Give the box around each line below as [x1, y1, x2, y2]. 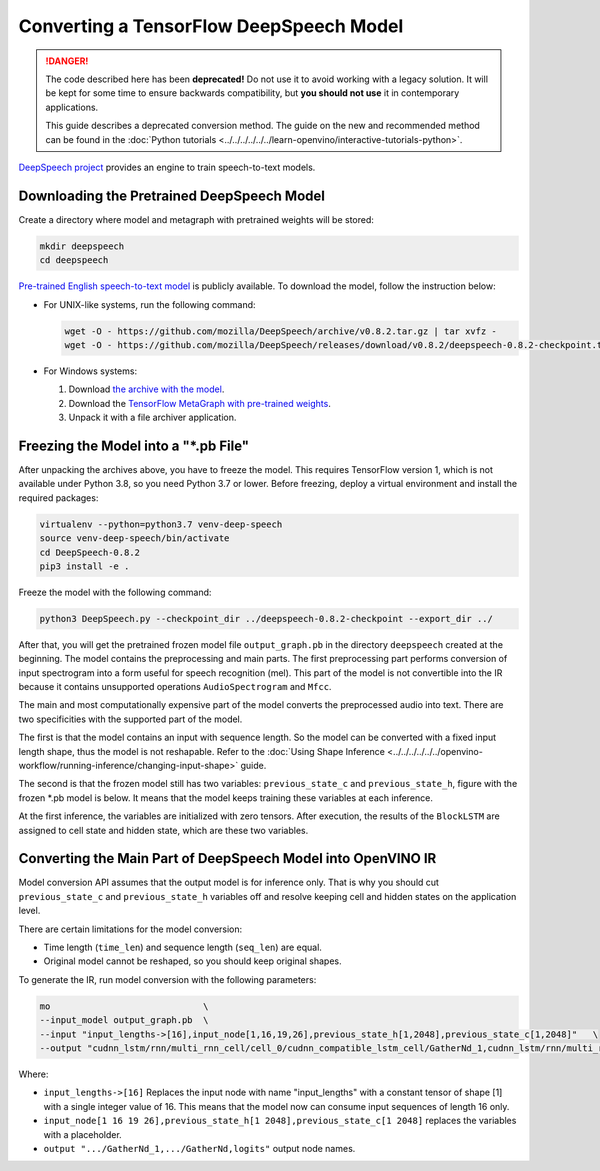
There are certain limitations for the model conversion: [18, 923, 243, 935]
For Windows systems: [43, 365, 138, 377]
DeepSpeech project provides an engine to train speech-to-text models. [18, 161, 316, 173]
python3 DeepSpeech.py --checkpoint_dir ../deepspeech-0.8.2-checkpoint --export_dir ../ [39, 613, 494, 624]
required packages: [18, 491, 99, 504]
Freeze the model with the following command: [18, 586, 212, 598]
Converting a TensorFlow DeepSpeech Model [18, 15, 404, 37]
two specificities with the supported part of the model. [18, 713, 243, 725]
